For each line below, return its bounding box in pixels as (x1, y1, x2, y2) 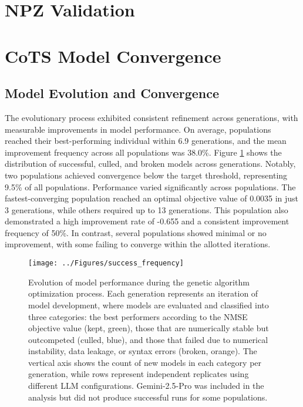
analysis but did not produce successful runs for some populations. (28, 391, 268, 403)
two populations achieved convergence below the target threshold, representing (5, 169, 288, 181)
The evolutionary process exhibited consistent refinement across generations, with (5, 111, 298, 123)
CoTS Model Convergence (5, 43, 221, 68)
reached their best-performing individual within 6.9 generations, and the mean (5, 134, 287, 147)
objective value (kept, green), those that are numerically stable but (28, 322, 269, 334)
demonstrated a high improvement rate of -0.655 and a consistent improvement (5, 215, 289, 227)
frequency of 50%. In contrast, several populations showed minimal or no (5, 226, 267, 238)
